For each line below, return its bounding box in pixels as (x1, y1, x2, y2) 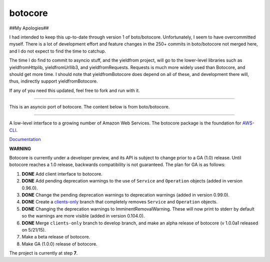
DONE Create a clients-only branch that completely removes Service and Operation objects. (21, 199, 217, 205)
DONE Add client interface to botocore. (21, 170, 102, 177)
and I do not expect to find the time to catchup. (9, 48, 106, 54)
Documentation (9, 136, 41, 142)
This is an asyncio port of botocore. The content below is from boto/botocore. (9, 104, 170, 110)
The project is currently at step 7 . (9, 250, 78, 256)
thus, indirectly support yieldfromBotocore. (9, 78, 98, 84)
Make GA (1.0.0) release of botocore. (21, 240, 97, 247)
